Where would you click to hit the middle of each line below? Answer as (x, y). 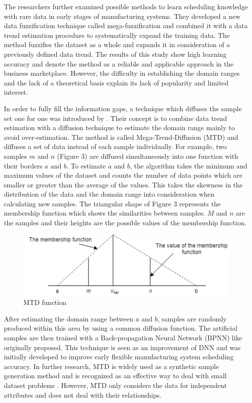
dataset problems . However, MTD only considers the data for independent (116, 385)
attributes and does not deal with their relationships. (83, 395)
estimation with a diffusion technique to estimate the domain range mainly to (119, 127)
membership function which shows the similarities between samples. (105, 213)
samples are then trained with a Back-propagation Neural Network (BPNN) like (123, 338)
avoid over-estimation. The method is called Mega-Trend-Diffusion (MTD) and (121, 137)
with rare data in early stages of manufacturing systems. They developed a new (122, 16)
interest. (16, 92)
